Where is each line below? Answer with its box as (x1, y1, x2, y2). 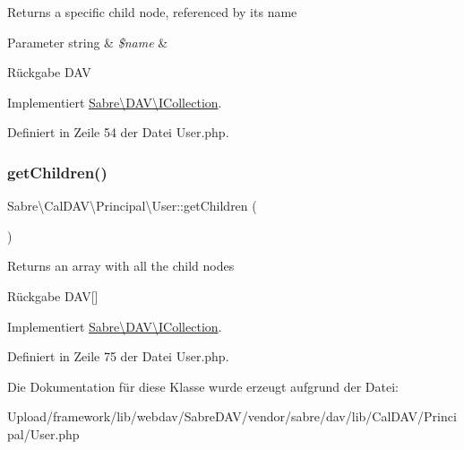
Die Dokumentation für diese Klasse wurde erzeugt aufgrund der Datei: (7, 376, 399, 395)
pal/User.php (7, 424, 80, 443)
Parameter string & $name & (7, 32, 168, 51)
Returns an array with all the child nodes (7, 256, 235, 275)
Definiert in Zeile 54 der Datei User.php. (7, 123, 229, 142)
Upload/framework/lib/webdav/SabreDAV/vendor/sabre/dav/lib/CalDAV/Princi (7, 407, 457, 426)
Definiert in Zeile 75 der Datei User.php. (7, 347, 229, 366)
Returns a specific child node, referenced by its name (7, 3, 297, 21)
